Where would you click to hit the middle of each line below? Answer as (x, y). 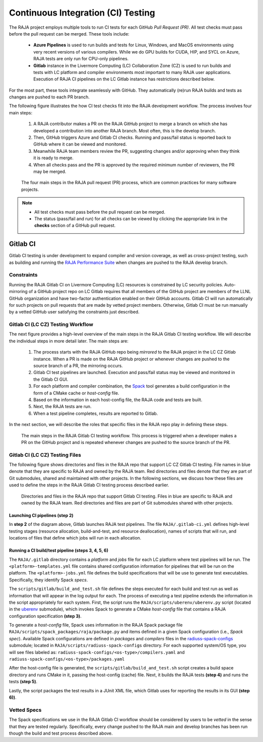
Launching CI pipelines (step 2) (41, 516)
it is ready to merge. (54, 158)
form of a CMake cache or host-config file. (76, 393)
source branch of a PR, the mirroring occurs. (78, 366)
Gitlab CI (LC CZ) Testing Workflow (51, 325)
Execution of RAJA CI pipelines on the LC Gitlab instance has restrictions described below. (124, 79)
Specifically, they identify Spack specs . (48, 580)
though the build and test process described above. (61, 733)
